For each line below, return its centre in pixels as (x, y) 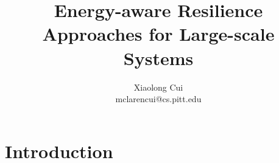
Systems (158, 57)
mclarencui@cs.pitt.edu (158, 99)
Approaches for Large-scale (158, 34)
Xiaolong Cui (158, 87)
